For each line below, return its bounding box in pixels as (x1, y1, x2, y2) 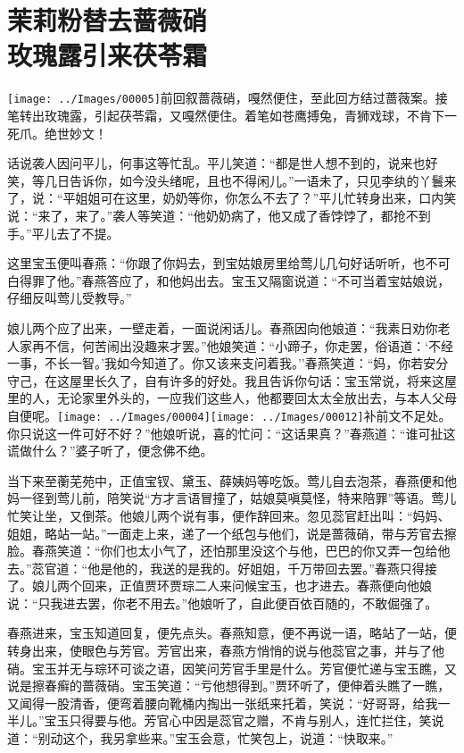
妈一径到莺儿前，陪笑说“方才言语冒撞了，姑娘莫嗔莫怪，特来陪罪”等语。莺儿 (7, 489, 457, 507)
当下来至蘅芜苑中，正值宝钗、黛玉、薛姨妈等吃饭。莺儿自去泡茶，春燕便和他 (7, 471, 457, 489)
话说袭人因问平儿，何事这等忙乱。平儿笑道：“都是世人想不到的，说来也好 (7, 154, 438, 172)
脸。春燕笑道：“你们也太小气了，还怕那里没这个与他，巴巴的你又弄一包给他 (7, 541, 451, 560)
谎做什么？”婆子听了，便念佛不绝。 (7, 441, 213, 460)
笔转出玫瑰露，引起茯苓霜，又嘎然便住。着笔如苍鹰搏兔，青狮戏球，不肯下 (7, 105, 444, 124)
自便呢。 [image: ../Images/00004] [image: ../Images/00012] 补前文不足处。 (7, 406, 452, 424)
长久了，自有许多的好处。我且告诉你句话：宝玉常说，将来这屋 (94, 371, 457, 389)
